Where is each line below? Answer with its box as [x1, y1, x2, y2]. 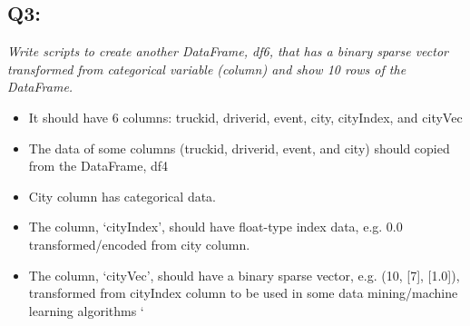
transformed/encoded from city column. [28, 234, 250, 253]
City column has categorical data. [28, 186, 217, 205]
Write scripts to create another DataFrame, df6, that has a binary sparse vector [7, 42, 448, 61]
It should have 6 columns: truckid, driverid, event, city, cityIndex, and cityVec [28, 107, 463, 126]
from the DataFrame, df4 [28, 156, 169, 175]
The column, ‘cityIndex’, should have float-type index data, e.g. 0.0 [28, 217, 403, 236]
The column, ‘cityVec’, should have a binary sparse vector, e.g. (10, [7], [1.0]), [28, 265, 460, 284]
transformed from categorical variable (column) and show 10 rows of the [7, 59, 406, 78]
